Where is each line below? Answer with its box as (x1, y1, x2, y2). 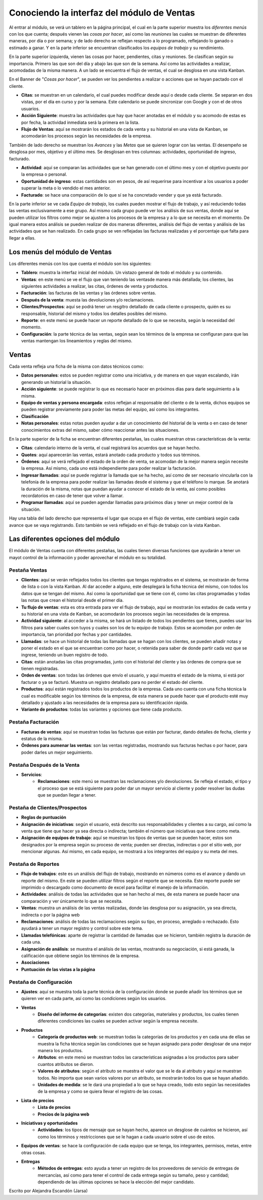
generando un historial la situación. (21, 379, 92, 385)
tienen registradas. (21, 666, 59, 672)
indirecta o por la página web (21, 912, 80, 918)
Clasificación (21, 413, 49, 419)
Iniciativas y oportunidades (21, 1120, 78, 1126)
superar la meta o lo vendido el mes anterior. (21, 185, 111, 191)
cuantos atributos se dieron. (38, 1061, 94, 1067)
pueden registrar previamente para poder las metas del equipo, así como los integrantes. (21, 406, 200, 412)
